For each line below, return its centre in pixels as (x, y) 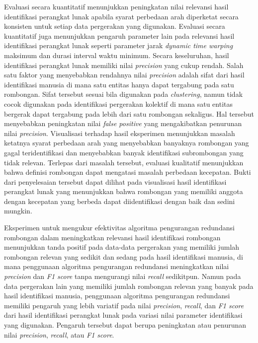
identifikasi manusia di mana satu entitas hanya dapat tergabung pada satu (119, 84)
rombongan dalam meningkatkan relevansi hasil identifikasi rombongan (112, 237)
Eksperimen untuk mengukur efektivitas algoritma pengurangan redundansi (119, 228)
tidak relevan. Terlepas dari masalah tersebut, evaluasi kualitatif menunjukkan (124, 162)
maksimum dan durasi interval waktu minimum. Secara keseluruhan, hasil (117, 55)
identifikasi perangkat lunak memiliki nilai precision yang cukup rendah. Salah (124, 65)
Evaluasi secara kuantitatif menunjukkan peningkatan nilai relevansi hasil (116, 6)
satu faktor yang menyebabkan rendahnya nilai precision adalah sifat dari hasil (124, 75)
